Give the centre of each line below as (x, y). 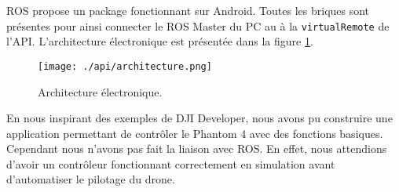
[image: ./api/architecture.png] (125, 66)
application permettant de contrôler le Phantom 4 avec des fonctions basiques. (195, 133)
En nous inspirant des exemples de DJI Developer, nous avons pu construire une (199, 118)
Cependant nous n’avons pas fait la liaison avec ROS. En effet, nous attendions (197, 149)
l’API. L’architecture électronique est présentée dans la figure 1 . (160, 41)
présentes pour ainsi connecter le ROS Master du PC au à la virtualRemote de (198, 25)
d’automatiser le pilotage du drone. (91, 179)
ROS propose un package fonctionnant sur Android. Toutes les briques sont (188, 10)
